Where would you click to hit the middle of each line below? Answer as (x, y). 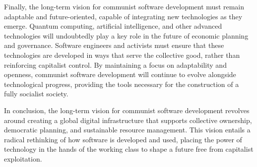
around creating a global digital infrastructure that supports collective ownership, (128, 120)
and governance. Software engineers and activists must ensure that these (114, 45)
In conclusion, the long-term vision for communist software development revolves (127, 110)
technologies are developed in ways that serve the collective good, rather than (122, 55)
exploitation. (23, 158)
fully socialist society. (36, 94)
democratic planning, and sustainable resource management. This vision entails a (127, 130)
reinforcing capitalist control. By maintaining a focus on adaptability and (115, 64)
